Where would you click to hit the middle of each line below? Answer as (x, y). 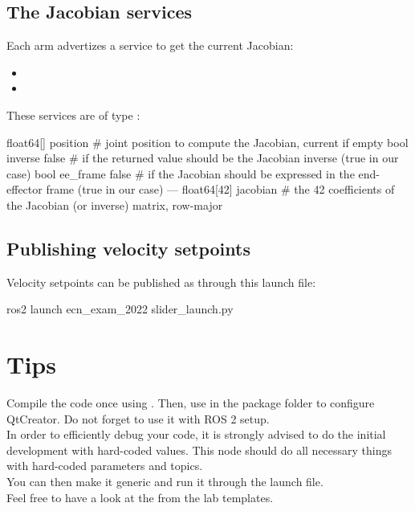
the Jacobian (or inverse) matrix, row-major (115, 204)
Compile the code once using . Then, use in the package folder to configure (191, 403)
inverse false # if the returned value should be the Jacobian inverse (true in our (203, 158)
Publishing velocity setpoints (128, 248)
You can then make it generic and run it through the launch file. (165, 482)
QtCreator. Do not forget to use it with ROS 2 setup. (138, 418)
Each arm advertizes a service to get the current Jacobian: (150, 45)
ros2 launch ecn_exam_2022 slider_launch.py (120, 309)
